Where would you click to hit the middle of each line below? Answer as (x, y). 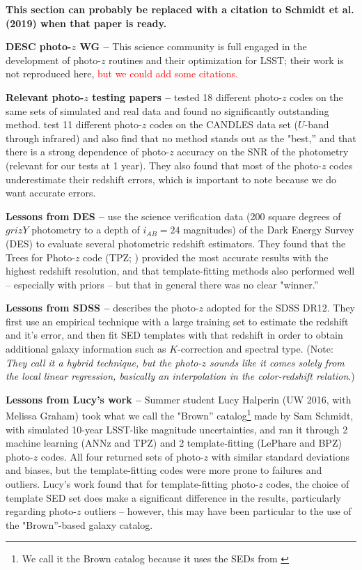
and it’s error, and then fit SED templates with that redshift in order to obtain (174, 335)
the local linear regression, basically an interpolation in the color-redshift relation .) (180, 376)
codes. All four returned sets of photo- (122, 456)
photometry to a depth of (86, 230)
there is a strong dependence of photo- (88, 152)
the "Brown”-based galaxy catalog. (79, 524)
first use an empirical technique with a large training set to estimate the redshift (177, 321)
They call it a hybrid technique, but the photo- (104, 362)
